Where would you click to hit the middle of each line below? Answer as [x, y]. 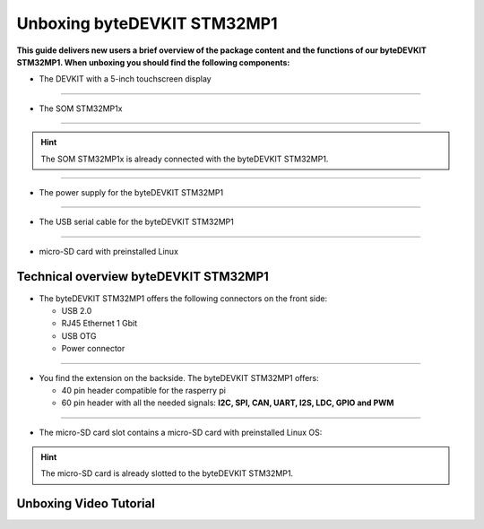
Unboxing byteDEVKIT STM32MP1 [147, 23]
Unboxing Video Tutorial [86, 503]
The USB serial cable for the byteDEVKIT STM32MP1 [137, 222]
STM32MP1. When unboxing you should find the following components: [153, 62]
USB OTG [79, 335]
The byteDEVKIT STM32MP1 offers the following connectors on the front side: [183, 298]
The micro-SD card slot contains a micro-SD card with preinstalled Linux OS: [181, 432]
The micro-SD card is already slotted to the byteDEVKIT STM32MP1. [167, 473]
